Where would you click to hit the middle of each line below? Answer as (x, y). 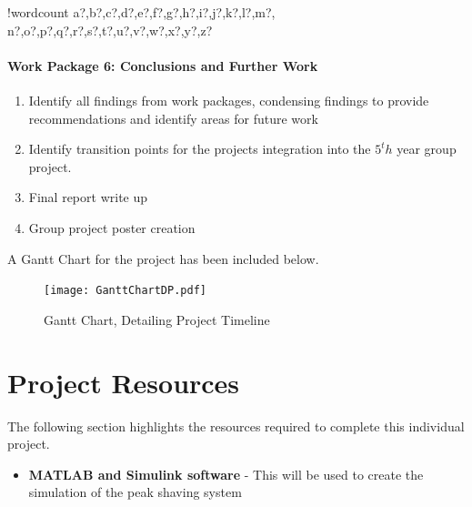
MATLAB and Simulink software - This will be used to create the (226, 474)
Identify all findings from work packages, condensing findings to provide (229, 100)
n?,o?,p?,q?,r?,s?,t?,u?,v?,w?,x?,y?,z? (110, 30)
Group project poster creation (112, 227)
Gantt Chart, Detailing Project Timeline (157, 319)
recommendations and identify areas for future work (173, 118)
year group (427, 149)
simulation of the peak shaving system (135, 492)
